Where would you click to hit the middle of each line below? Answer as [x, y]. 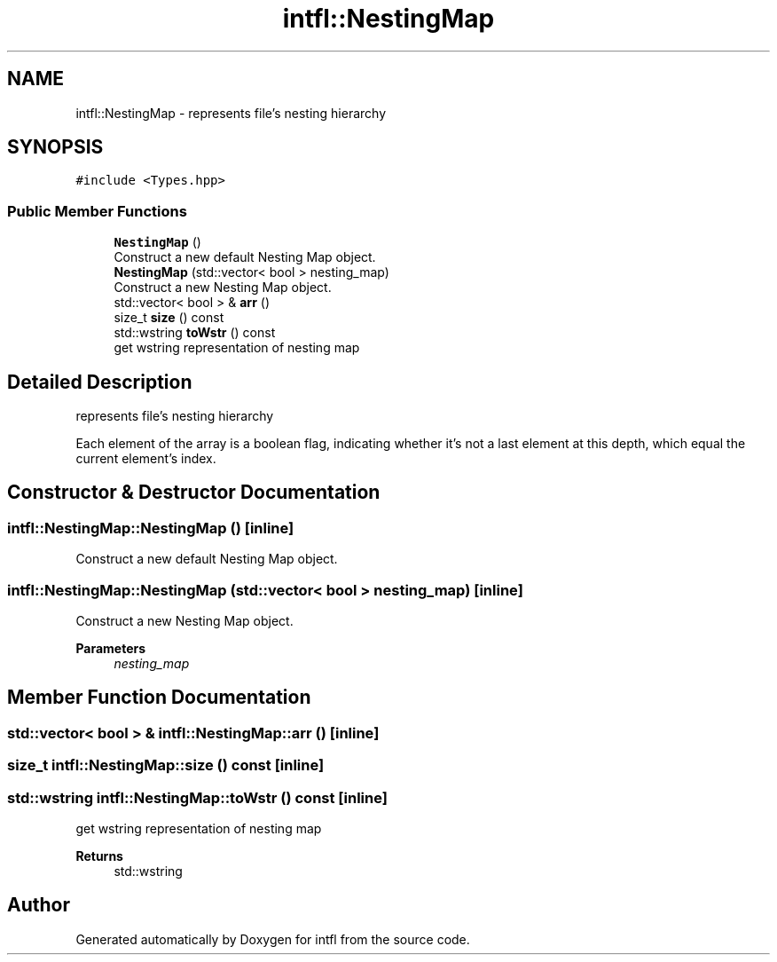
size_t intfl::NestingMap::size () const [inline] [166, 765]
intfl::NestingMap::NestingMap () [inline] [151, 528]
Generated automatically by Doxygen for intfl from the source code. [273, 939]
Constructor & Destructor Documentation [194, 493]
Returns [99, 856]
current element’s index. [146, 459]
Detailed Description [100, 382]
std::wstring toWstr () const [195, 333]
